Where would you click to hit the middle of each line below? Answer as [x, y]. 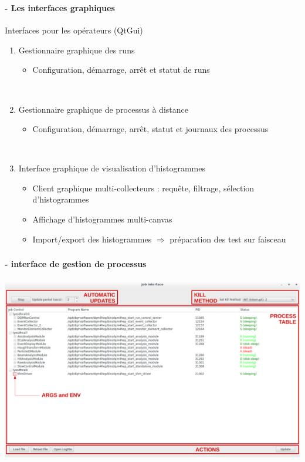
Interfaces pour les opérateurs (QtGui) [74, 30]
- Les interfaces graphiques [60, 7]
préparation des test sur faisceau [228, 239]
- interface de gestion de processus [76, 264]
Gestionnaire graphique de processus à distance [103, 109]
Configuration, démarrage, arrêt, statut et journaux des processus [150, 129]
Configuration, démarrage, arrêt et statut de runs [121, 70]
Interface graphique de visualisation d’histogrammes [112, 168]
